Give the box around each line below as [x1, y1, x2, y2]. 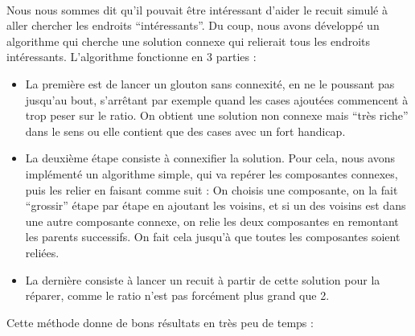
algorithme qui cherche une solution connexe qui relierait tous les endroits [6, 32, 371, 49]
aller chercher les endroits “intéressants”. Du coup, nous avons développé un [6, 17, 380, 34]
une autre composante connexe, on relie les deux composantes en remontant [25, 212, 399, 229]
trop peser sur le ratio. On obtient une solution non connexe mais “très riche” [25, 107, 409, 124]
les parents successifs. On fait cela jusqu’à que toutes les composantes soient [25, 228, 401, 245]
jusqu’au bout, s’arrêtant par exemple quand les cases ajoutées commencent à [25, 91, 409, 108]
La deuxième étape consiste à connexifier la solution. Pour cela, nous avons [25, 150, 396, 166]
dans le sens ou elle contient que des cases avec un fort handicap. [25, 122, 346, 139]
